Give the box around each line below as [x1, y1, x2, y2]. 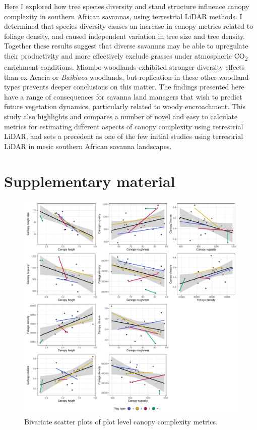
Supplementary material [4, 170, 175, 191]
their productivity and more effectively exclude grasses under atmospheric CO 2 [4, 50, 248, 62]
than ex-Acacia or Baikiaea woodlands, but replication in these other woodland [4, 71, 249, 82]
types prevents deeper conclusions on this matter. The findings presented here [4, 81, 244, 92]
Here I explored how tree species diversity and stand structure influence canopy [4, 1, 249, 11]
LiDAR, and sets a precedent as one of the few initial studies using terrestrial [4, 131, 243, 141]
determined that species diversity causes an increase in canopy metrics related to [4, 21, 253, 31]
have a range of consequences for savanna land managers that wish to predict [4, 91, 242, 102]
